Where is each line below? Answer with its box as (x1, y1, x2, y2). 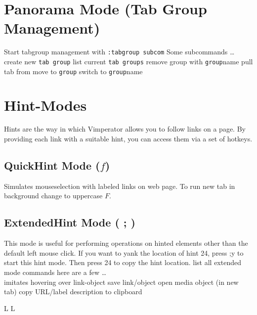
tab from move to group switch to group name (4, 66, 143, 76)
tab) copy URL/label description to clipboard (4, 286, 142, 297)
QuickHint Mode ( (4, 157, 100, 173)
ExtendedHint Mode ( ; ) (4, 215, 135, 230)
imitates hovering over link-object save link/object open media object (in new (4, 276, 239, 287)
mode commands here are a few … (4, 267, 107, 277)
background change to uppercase (4, 190, 103, 201)
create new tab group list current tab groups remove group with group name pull (4, 56, 253, 66)
